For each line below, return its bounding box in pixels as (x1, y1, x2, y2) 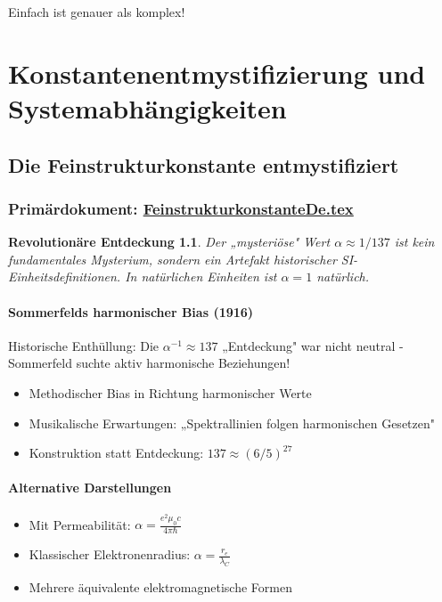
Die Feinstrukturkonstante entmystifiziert (8, 150, 399, 178)
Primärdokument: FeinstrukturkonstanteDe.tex (8, 197, 354, 219)
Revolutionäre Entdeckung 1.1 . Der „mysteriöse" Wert (8, 232, 331, 251)
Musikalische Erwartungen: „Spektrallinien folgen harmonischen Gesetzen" (29, 413, 435, 432)
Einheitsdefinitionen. (8, 267, 121, 286)
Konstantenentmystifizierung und (8, 54, 426, 91)
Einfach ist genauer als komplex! (8, 3, 185, 20)
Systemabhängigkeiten (8, 89, 287, 126)
